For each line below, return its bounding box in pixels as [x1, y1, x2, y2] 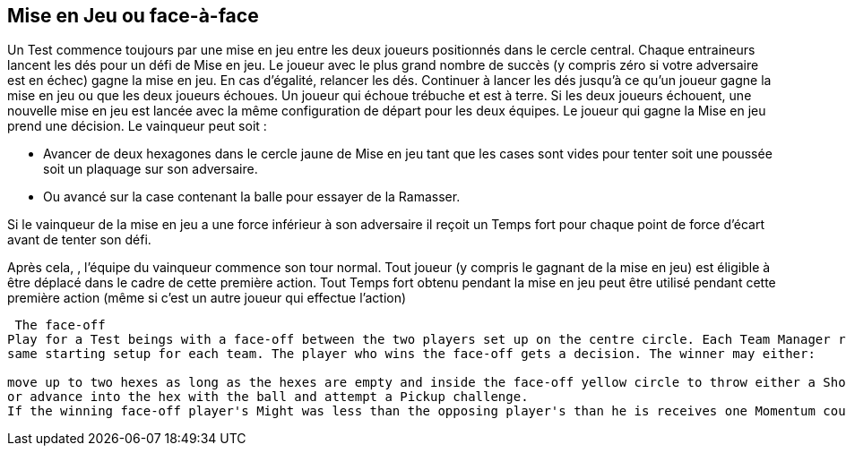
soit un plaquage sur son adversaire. [43, 161, 258, 177]
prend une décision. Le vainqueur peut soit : [7, 118, 267, 134]
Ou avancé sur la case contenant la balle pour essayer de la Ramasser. [43, 189, 461, 205]
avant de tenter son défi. [7, 232, 151, 248]
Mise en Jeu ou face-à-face [7, 4, 259, 27]
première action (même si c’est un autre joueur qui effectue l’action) [7, 290, 407, 306]
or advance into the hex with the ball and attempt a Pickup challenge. [7, 389, 529, 405]
